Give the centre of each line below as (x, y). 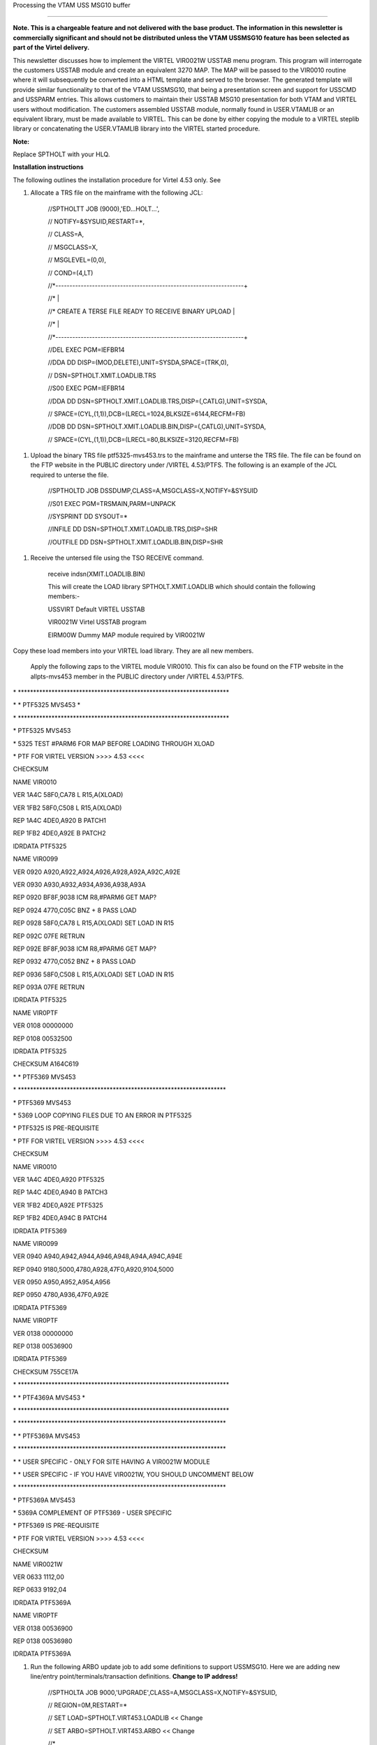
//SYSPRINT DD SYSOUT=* (88, 517)
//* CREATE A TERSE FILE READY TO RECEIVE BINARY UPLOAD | (141, 311)
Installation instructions (48, 167)
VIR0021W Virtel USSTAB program (97, 622)
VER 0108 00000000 (43, 1025)
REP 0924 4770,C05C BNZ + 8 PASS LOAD (75, 910)
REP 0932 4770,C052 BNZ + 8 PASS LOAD (74, 961)
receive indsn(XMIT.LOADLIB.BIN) (97, 574)
